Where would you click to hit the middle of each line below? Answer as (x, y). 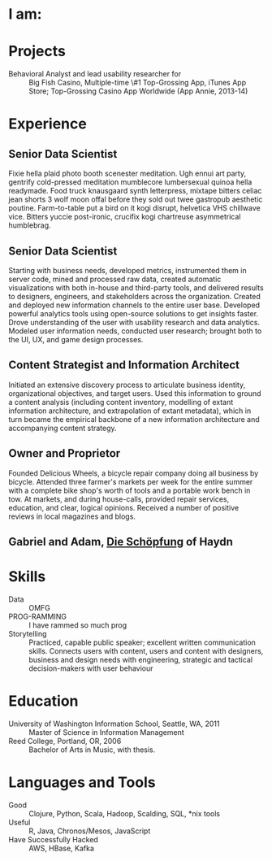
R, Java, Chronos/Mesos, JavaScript (90, 831)
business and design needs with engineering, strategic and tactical (141, 659)
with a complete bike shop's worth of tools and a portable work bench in (130, 490)
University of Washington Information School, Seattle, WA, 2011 (114, 724)
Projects (37, 52)
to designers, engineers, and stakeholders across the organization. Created (135, 296)
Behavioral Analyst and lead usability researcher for (95, 74)
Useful (19, 822)
